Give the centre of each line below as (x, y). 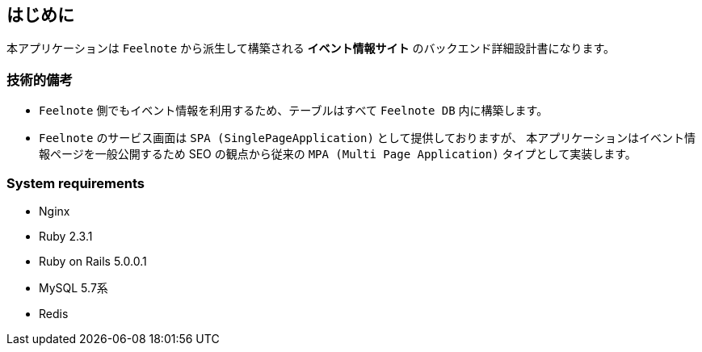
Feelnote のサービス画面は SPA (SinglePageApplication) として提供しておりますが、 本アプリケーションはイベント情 (367, 138)
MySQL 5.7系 (74, 287)
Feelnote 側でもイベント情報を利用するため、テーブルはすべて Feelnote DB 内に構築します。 (294, 111)
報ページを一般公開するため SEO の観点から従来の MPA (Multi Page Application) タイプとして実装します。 (338, 154)
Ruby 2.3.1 (66, 236)
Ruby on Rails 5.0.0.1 (93, 261)
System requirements (76, 183)
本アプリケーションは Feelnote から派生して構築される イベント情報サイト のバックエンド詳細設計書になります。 (311, 48)
